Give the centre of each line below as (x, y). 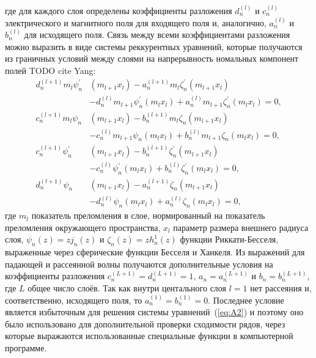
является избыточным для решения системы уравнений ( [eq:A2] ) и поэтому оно (154, 312)
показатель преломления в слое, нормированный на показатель (148, 215)
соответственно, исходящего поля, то (74, 300)
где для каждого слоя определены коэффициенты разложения (119, 10)
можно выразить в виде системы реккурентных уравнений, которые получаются (154, 46)
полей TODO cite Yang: (50, 70)
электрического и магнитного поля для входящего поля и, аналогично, (136, 22)
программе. (26, 347)
